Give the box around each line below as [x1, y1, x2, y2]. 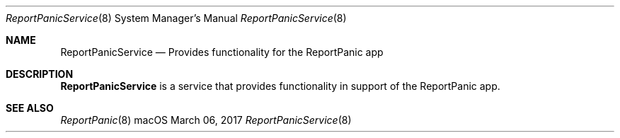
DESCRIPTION [6, 68, 74, 80]
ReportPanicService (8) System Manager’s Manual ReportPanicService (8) [6, 12, 347, 24]
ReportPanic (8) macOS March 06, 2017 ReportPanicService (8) [60, 114, 352, 126]
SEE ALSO [6, 102, 54, 114]
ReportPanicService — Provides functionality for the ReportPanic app [60, 46, 384, 58]
